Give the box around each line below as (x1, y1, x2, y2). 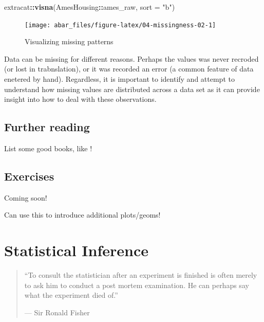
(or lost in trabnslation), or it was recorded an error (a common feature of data (4, 63, 254, 74)
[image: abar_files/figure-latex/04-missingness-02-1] (25, 21, 216, 29)
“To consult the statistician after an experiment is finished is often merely (24, 270, 257, 280)
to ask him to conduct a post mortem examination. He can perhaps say (24, 279, 249, 290)
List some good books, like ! (4, 143, 92, 154)
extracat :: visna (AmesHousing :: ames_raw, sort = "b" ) (4, 2, 175, 12)
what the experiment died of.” (24, 290, 118, 300)
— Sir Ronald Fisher (24, 307, 90, 317)
